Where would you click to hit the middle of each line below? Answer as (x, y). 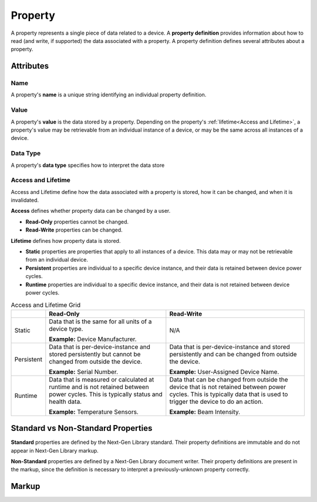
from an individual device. (57, 260)
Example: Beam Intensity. (205, 411)
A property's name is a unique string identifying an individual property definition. (109, 95)
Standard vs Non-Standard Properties (82, 428)
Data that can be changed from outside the (229, 379)
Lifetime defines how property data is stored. (66, 240)
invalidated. (25, 200)
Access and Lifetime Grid (46, 304)
